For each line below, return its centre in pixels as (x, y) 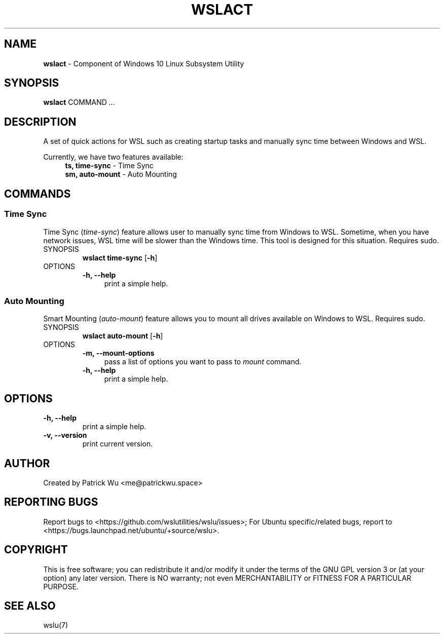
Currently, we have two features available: (113, 157)
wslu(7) (56, 625)
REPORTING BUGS (51, 502)
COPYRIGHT (36, 550)
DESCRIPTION (40, 122)
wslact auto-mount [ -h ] (123, 336)
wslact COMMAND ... (79, 102)
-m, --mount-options (118, 353)
